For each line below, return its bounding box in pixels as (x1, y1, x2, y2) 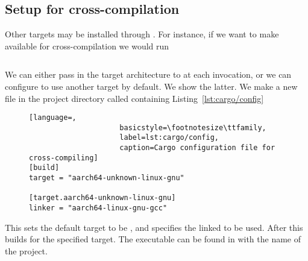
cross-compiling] (29, 153, 98, 162)
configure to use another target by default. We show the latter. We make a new (5, 80, 298, 92)
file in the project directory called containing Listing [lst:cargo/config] (5, 92, 264, 104)
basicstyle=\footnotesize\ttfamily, (119, 123, 266, 132)
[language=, (29, 113, 77, 122)
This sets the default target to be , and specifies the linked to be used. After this (5, 221, 303, 233)
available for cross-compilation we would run (5, 39, 169, 52)
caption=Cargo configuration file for (119, 143, 275, 153)
